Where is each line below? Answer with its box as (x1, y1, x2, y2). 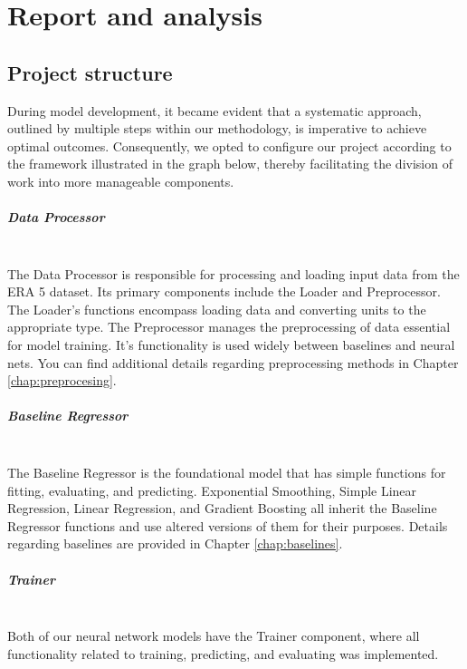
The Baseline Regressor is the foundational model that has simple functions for (7, 463, 446, 482)
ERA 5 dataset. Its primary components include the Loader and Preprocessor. (7, 282, 441, 301)
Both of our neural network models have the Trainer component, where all (7, 626, 420, 645)
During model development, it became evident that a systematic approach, (7, 101, 422, 120)
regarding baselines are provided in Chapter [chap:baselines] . (7, 534, 343, 553)
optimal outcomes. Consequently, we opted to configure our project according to (7, 136, 452, 155)
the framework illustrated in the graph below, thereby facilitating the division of (7, 154, 453, 173)
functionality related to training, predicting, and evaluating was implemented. (7, 644, 439, 663)
